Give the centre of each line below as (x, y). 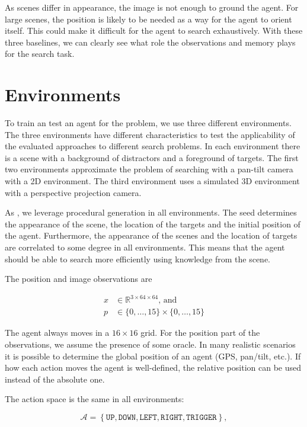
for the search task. (40, 54)
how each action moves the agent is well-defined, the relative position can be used (153, 367)
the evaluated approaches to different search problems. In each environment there (153, 146)
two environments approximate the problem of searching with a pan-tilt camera (149, 169)
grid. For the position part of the (200, 333)
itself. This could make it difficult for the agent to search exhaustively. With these (154, 30)
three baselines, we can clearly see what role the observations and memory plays (150, 42)
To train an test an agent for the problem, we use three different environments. (148, 123)
